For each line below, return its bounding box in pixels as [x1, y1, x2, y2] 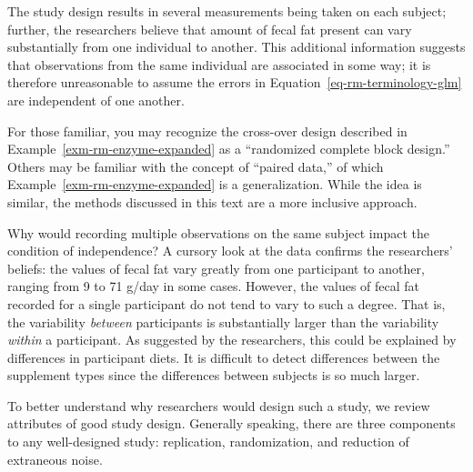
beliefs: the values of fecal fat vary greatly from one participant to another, [7, 258, 425, 277]
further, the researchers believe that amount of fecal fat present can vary [7, 19, 412, 38]
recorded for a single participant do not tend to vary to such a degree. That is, [7, 294, 446, 313]
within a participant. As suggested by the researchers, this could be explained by [7, 330, 457, 349]
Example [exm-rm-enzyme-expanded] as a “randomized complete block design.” [7, 139, 450, 158]
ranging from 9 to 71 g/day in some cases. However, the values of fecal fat [7, 276, 420, 296]
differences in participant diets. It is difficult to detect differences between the [7, 347, 440, 367]
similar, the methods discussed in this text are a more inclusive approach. [7, 192, 418, 211]
